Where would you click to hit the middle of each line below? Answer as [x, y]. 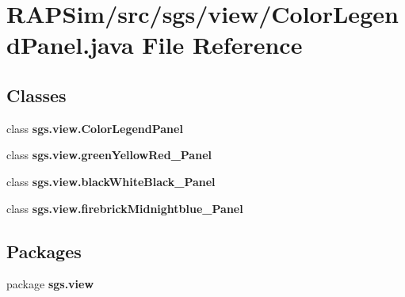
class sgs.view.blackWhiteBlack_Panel [111, 181]
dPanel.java [70, 45]
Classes [36, 95]
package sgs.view [50, 284]
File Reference [222, 45]
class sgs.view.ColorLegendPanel [95, 128]
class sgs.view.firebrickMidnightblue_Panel [125, 208]
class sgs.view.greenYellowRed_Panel [109, 155]
